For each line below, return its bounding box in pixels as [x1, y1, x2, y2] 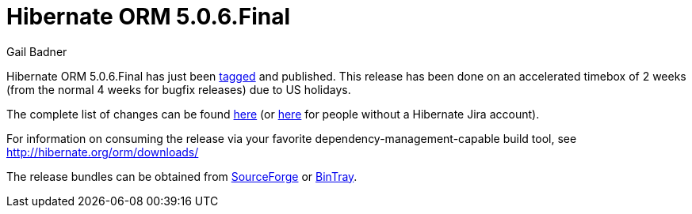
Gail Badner [6, 44, 67, 58]
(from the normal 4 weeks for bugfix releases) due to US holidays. [6, 82, 351, 96]
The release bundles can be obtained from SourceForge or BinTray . [6, 169, 357, 183]
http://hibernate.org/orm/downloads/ [6, 145, 199, 159]
